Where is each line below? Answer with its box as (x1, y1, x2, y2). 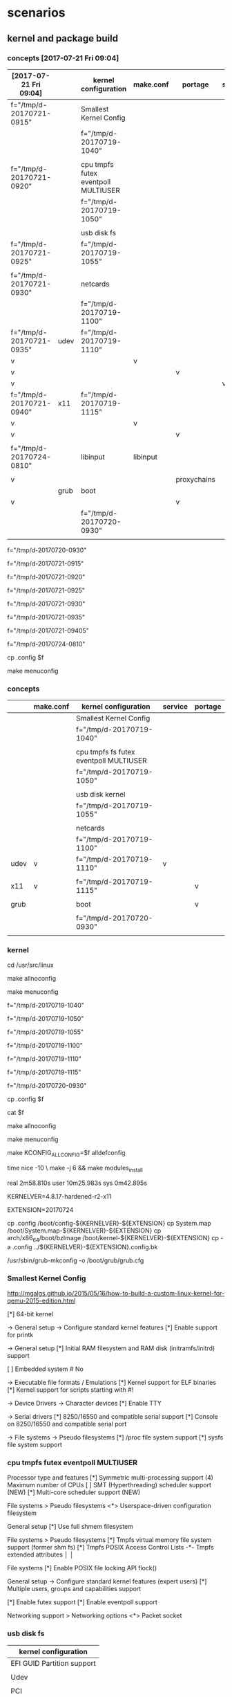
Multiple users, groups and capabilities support (7, 1585, 142, 1593)
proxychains (175, 474, 216, 484)
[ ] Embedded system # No (7, 1365, 84, 1373)
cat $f (7, 1109, 24, 1117)
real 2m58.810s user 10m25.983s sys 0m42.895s (7, 1179, 147, 1188)
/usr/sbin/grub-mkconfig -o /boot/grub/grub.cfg (7, 1256, 144, 1264)
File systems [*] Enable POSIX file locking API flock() (7, 1564, 157, 1572)
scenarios (7, 5, 66, 21)
